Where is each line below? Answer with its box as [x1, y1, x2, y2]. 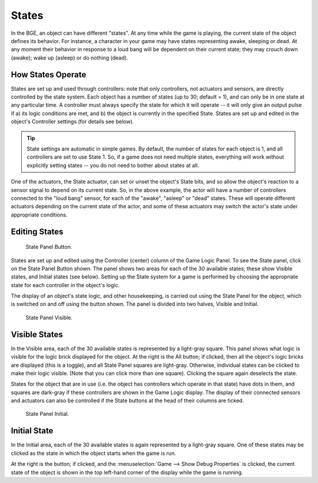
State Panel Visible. [25, 314, 73, 321]
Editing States [11, 226, 64, 236]
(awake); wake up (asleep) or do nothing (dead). [11, 54, 128, 61]
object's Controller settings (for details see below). [11, 118, 134, 125]
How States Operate [11, 70, 87, 80]
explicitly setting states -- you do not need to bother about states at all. [26, 162, 200, 169]
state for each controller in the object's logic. [11, 281, 120, 288]
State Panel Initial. [25, 410, 69, 418]
